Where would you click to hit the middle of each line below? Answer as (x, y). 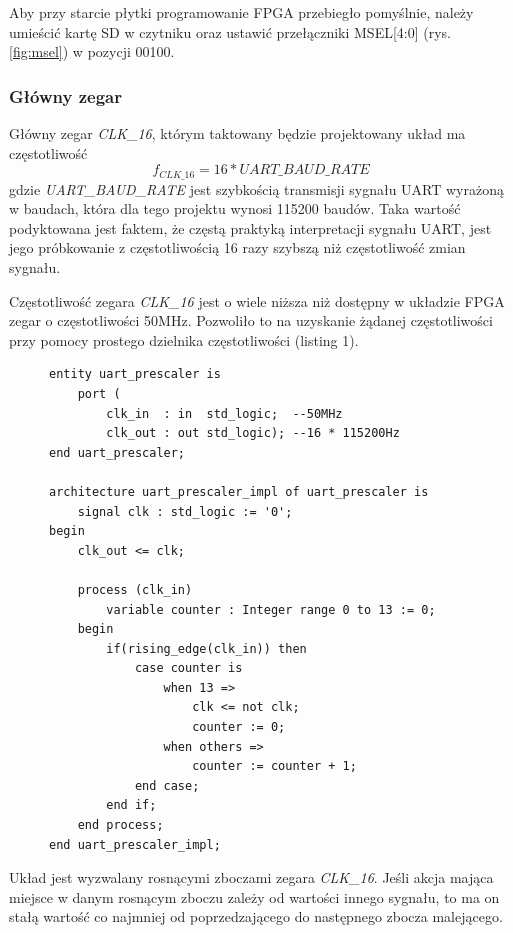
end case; (167, 785)
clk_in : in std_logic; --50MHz (224, 413)
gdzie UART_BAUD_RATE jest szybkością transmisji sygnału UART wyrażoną (256, 188)
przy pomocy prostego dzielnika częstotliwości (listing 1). (184, 339)
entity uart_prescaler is (135, 374)
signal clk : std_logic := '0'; (185, 511)
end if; (131, 805)
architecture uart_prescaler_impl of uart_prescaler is (239, 491)
